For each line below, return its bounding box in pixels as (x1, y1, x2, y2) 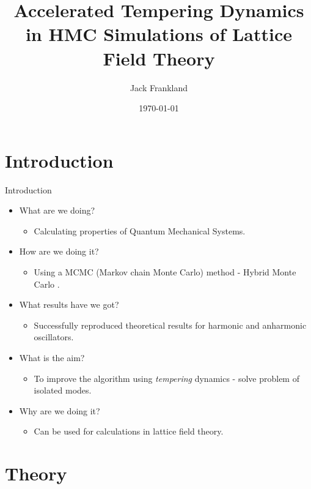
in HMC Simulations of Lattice (25, 21, 293, 47)
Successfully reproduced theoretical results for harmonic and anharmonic (34, 318, 307, 331)
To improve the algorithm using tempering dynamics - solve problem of (34, 371, 299, 384)
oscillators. (34, 330, 74, 343)
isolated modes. (34, 384, 92, 397)
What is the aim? (19, 351, 85, 364)
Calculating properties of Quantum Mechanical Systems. (34, 224, 246, 237)
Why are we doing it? (19, 404, 100, 417)
